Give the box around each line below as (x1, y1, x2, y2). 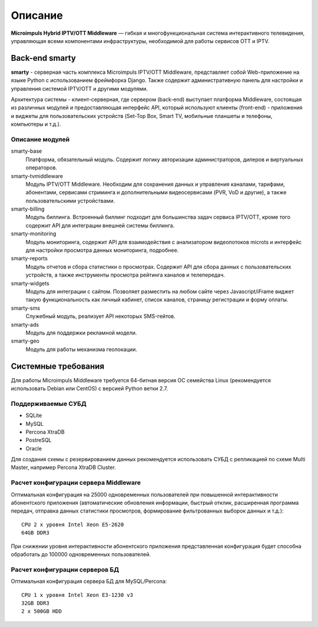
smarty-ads (11, 321, 39, 328)
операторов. (25, 164, 57, 171)
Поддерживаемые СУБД (11, 399, 87, 408)
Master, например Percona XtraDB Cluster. (11, 464, 116, 471)
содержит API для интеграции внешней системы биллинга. (25, 222, 175, 229)
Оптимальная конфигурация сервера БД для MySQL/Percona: (11, 578, 167, 585)
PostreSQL (25, 436, 52, 444)
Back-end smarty (11, 53, 76, 63)
